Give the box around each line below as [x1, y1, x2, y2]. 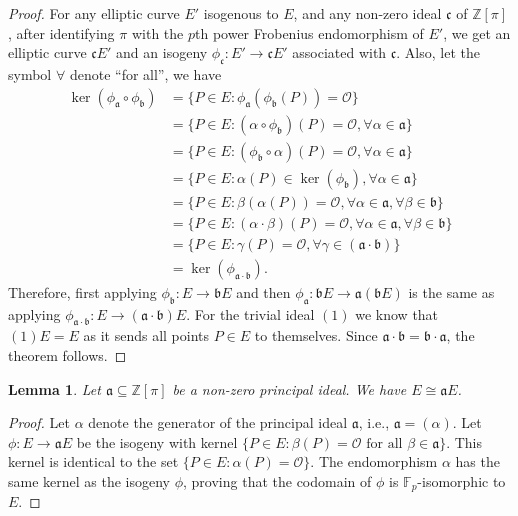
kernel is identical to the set [8, 451, 179, 472]
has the [455, 451, 500, 472]
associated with [292, 42, 387, 63]
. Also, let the [396, 42, 480, 63]
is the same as [408, 281, 495, 302]
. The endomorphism [310, 451, 438, 472]
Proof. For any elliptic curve [8, 3, 180, 23]
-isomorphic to [417, 470, 506, 491]
